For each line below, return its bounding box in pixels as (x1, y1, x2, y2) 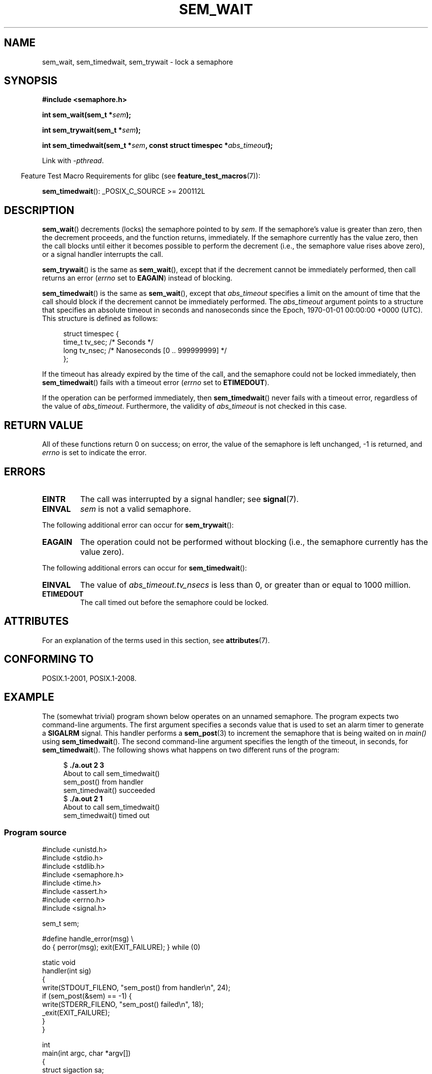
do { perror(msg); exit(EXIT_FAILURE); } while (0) (42, 943, 201, 952)
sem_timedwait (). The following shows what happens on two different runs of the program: (42, 745, 339, 754)
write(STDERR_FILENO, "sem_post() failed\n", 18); (42, 1000, 204, 1009)
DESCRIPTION (4, 204, 74, 216)
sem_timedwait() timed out (63, 811, 150, 820)
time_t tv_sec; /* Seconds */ (63, 338, 154, 347)
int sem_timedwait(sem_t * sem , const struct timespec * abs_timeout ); (42, 141, 273, 150)
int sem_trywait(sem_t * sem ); (42, 126, 141, 135)
